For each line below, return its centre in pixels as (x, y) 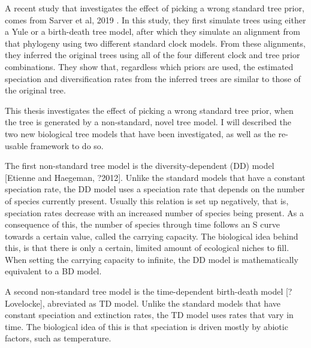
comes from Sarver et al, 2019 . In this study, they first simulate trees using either (155, 19)
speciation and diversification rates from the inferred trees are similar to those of (153, 78)
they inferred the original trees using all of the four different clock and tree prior (153, 55)
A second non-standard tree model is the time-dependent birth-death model (144, 291)
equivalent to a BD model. (53, 271)
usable (16, 145)
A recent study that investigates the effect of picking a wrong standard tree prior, (155, 8)
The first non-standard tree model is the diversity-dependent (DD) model (140, 166)
